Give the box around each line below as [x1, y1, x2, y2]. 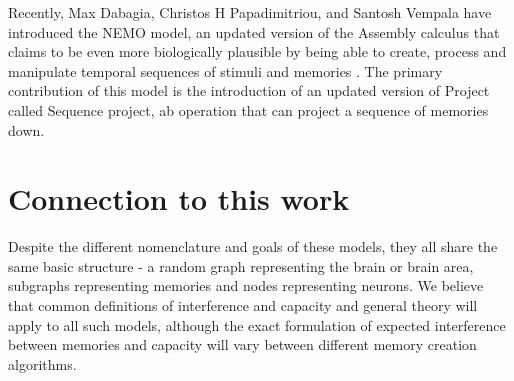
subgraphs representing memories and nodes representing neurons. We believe [8, 275, 484, 296]
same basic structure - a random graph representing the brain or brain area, [8, 255, 474, 276]
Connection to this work [8, 178, 350, 219]
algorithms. [8, 353, 77, 374]
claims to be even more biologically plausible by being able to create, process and [8, 41, 507, 62]
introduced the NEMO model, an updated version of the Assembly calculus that [8, 21, 500, 42]
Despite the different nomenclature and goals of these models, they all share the [8, 236, 498, 257]
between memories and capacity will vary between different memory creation [8, 334, 477, 355]
